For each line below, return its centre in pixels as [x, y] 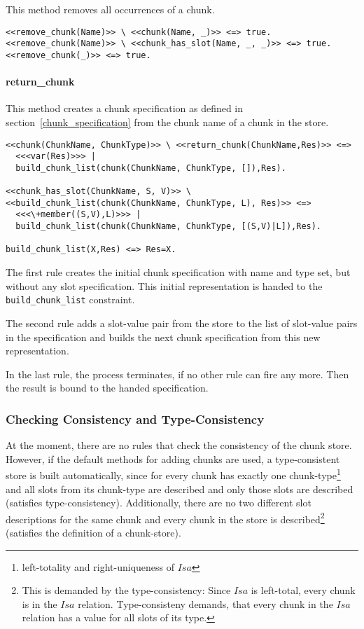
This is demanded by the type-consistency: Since [126, 590]
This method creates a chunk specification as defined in [125, 108]
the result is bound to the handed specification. [107, 388]
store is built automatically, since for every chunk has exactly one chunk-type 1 [173, 474]
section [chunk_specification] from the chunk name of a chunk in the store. [167, 122]
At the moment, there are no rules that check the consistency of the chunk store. [179, 445]
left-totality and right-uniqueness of [98, 566]
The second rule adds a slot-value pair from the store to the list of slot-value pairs [182, 323]
